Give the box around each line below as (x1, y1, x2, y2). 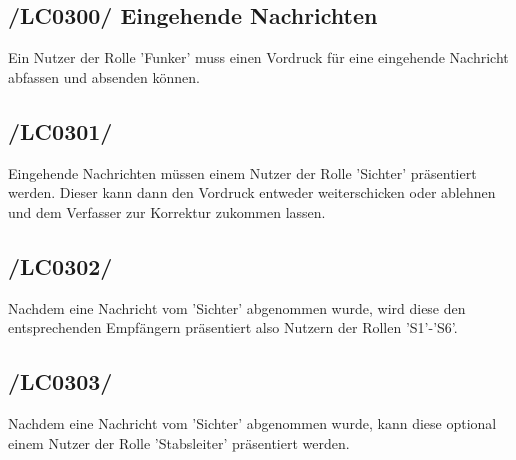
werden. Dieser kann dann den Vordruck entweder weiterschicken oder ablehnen (8, 182, 496, 203)
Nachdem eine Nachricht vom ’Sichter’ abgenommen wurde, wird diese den (8, 297, 466, 318)
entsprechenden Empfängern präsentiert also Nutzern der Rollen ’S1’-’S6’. (8, 317, 458, 338)
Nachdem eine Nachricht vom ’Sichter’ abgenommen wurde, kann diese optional (8, 412, 497, 433)
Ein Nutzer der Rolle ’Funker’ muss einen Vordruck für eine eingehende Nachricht (8, 47, 509, 68)
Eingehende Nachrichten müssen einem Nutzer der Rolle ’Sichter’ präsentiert (8, 162, 477, 183)
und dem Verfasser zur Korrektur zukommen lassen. (8, 201, 326, 222)
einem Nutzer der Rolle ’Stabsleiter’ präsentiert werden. (8, 432, 350, 453)
